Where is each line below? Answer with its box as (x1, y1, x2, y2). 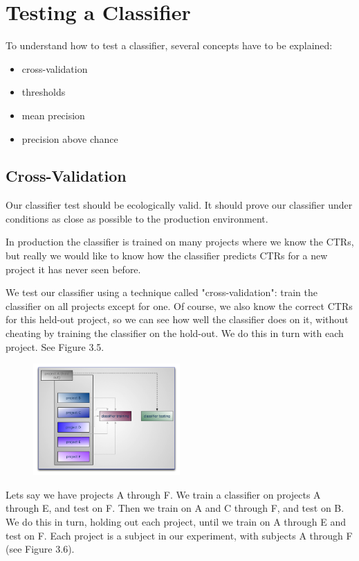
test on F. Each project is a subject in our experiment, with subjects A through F (6, 528, 353, 542)
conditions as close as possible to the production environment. (6, 211, 268, 225)
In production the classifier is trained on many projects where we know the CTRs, (6, 234, 354, 249)
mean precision (21, 107, 85, 122)
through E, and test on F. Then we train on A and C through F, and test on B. (6, 501, 344, 515)
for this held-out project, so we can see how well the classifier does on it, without (6, 312, 349, 327)
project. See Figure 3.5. (6, 339, 104, 354)
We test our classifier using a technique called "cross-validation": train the (6, 285, 317, 300)
